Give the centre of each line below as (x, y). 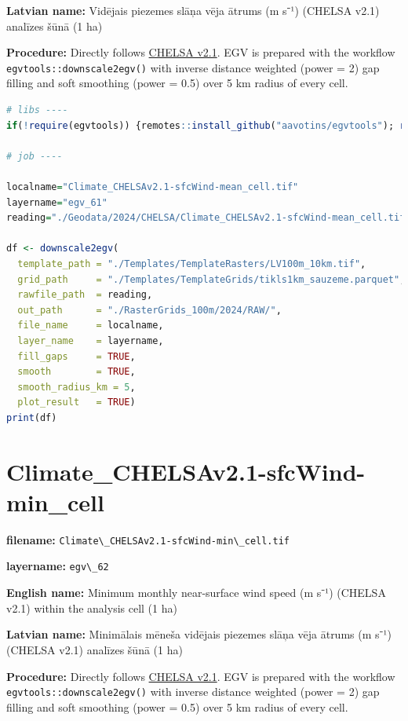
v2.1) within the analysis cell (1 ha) (92, 608)
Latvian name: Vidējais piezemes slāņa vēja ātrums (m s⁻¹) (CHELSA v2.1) (193, 10)
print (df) (32, 417)
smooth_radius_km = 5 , (76, 387)
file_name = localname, (91, 326)
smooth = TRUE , (76, 372)
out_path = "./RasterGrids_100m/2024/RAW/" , (149, 310)
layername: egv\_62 (58, 566)
